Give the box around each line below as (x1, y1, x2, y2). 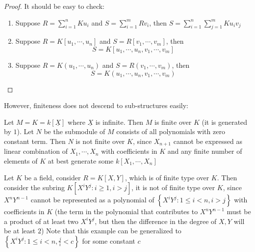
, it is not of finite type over (131, 182, 215, 193)
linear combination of (4, 146, 68, 156)
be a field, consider (24, 172, 81, 182)
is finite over (154, 116, 192, 127)
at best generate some (48, 156, 114, 166)
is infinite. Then (95, 116, 144, 127)
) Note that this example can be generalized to (41, 225, 181, 236)
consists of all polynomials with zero (116, 126, 225, 137)
